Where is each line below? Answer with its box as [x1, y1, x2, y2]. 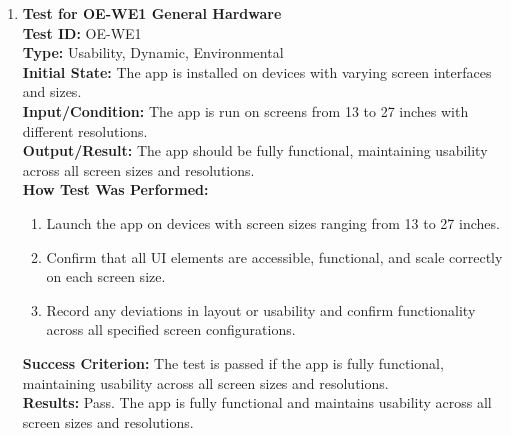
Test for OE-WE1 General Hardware [22, 3, 282, 23]
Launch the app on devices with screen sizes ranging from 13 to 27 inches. [46, 212, 500, 233]
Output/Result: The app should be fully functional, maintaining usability [22, 140, 488, 161]
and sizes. [22, 81, 82, 102]
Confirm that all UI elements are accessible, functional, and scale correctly [46, 246, 503, 267]
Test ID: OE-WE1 [22, 22, 142, 43]
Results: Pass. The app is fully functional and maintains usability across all [22, 392, 492, 413]
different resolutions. [22, 120, 148, 141]
